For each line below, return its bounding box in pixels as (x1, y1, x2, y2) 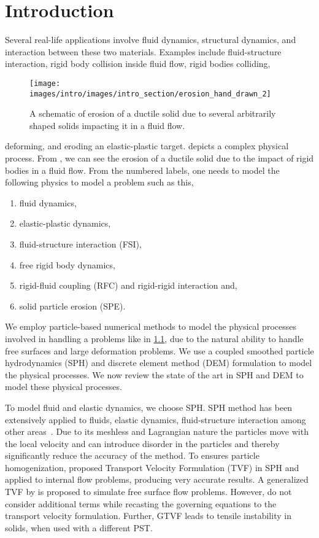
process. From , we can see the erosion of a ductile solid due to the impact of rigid (5, 152, 314, 164)
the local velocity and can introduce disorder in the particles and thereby (5, 437, 280, 450)
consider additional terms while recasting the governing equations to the (5, 497, 277, 510)
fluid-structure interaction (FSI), (19, 237, 142, 250)
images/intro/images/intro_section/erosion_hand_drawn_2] (29, 89, 271, 98)
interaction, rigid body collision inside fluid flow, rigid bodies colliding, (5, 57, 271, 70)
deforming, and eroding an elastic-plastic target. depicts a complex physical (5, 139, 289, 152)
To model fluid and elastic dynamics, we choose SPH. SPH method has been (5, 400, 293, 413)
